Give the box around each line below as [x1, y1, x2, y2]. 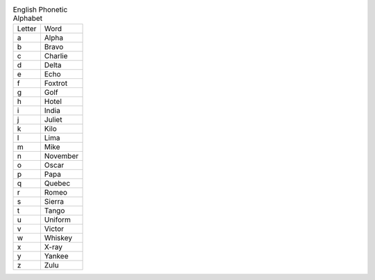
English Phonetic [12, 5, 68, 15]
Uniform [44, 215, 71, 225]
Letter [17, 24, 37, 34]
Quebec [44, 179, 71, 189]
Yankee [44, 252, 69, 261]
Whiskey [44, 233, 73, 243]
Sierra [44, 197, 64, 207]
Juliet [44, 115, 62, 125]
